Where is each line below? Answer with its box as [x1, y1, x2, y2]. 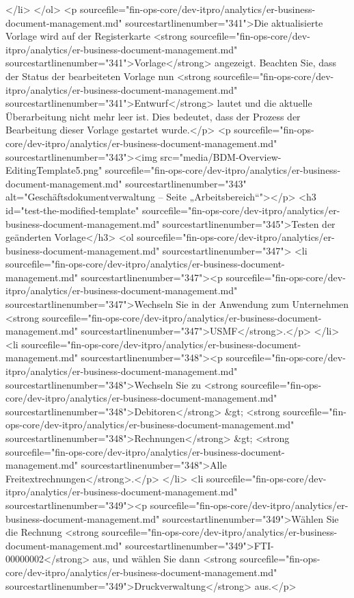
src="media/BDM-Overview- [160, 149, 282, 164]
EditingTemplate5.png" [5, 163, 103, 177]
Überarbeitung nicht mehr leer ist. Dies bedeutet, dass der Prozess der [5, 109, 301, 123]
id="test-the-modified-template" [5, 203, 139, 217]
